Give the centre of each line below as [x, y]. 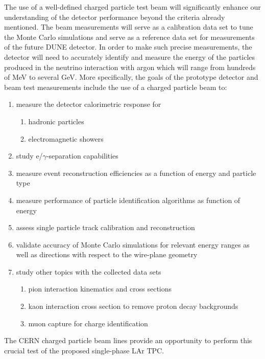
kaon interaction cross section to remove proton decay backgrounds [133, 306]
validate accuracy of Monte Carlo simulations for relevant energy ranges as [133, 244]
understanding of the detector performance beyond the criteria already [115, 17]
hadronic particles [56, 121]
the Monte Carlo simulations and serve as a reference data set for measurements [129, 37]
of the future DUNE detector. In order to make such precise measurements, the [128, 47]
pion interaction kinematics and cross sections [100, 289]
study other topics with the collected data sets [89, 271]
